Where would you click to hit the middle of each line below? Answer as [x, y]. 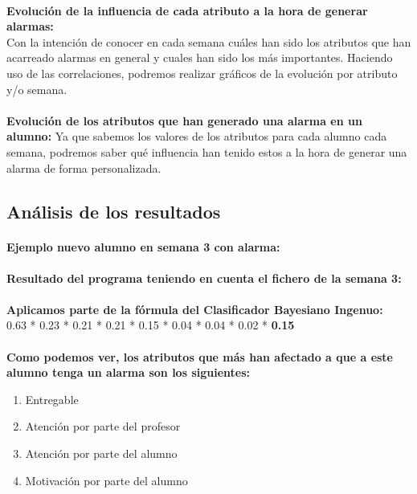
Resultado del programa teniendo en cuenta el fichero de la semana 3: [204, 278]
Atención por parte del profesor [103, 426]
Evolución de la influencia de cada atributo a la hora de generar [187, 10]
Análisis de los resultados [114, 211]
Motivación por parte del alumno [106, 480]
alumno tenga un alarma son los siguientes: [129, 372]
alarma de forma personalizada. [84, 167]
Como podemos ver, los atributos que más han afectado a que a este [200, 356]
